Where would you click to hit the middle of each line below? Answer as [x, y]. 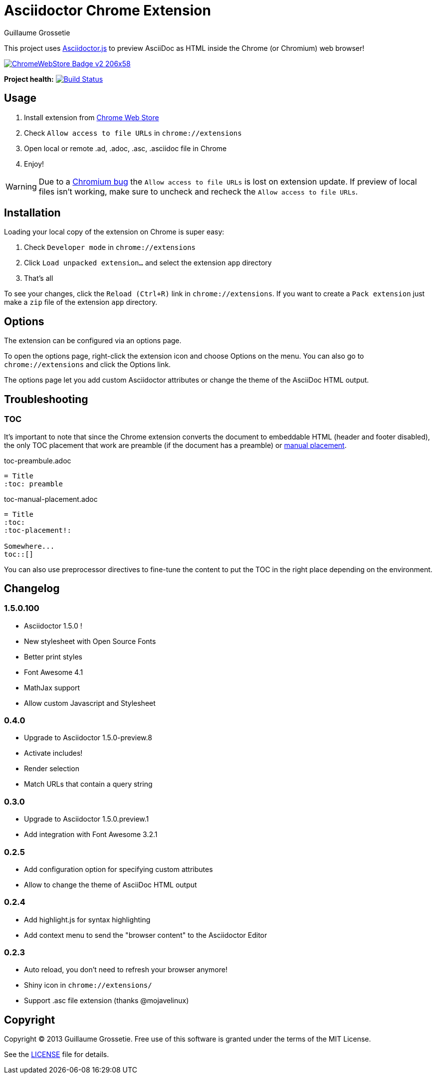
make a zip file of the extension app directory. [81, 302]
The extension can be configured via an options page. [93, 341]
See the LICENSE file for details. [57, 1055]
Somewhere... [29, 546]
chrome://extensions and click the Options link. [88, 365]
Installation [32, 213]
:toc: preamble [34, 484]
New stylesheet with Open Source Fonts [90, 641]
